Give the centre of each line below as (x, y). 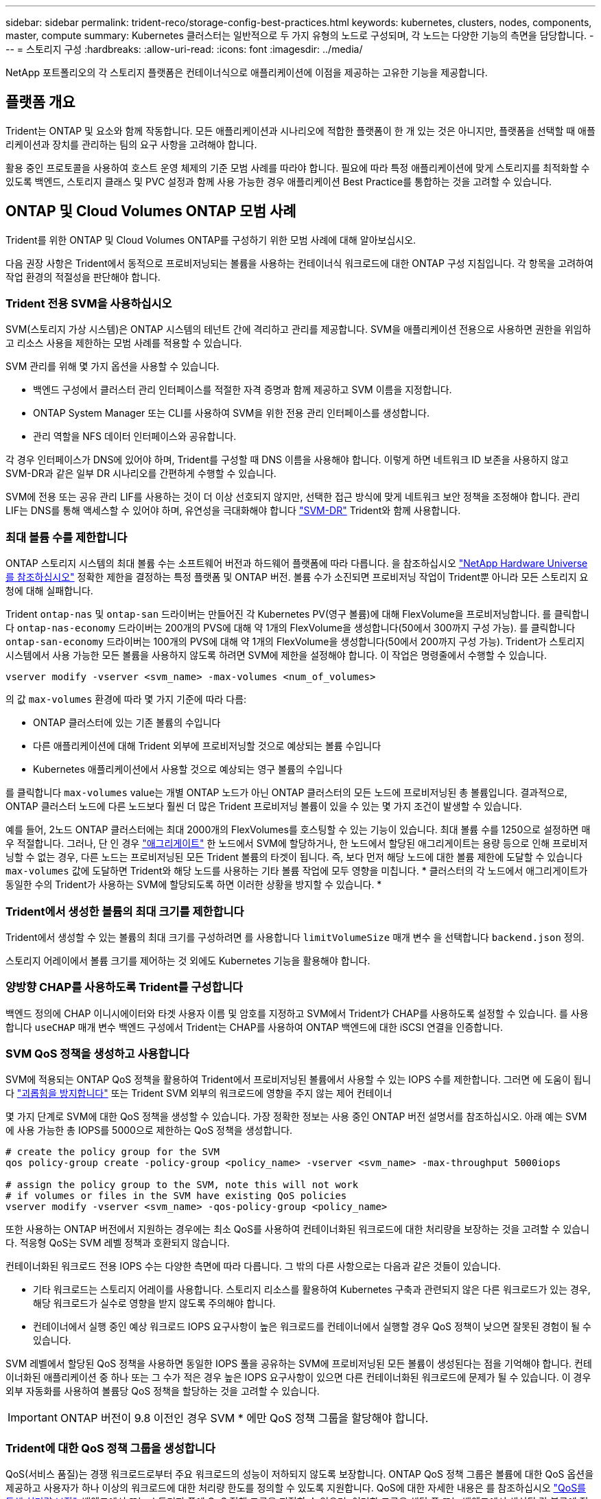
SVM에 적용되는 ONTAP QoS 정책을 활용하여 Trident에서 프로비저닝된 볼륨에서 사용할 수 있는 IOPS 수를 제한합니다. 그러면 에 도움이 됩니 (298, 1080)
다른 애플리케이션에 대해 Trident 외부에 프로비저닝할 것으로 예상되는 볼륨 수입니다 (207, 746)
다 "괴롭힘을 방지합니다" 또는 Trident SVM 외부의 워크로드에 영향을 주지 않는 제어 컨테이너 (199, 1093)
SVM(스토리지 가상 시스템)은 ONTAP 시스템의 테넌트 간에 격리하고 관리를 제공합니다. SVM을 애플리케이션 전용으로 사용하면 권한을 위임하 (298, 329)
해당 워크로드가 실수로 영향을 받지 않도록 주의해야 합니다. (154, 1303)
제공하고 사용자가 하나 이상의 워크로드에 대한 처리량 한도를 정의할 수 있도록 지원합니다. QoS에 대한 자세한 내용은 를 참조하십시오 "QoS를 (296, 1488)
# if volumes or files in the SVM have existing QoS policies (176, 1196)
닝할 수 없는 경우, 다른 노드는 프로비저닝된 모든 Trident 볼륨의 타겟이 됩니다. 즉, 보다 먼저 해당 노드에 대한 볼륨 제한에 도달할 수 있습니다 (294, 857)
